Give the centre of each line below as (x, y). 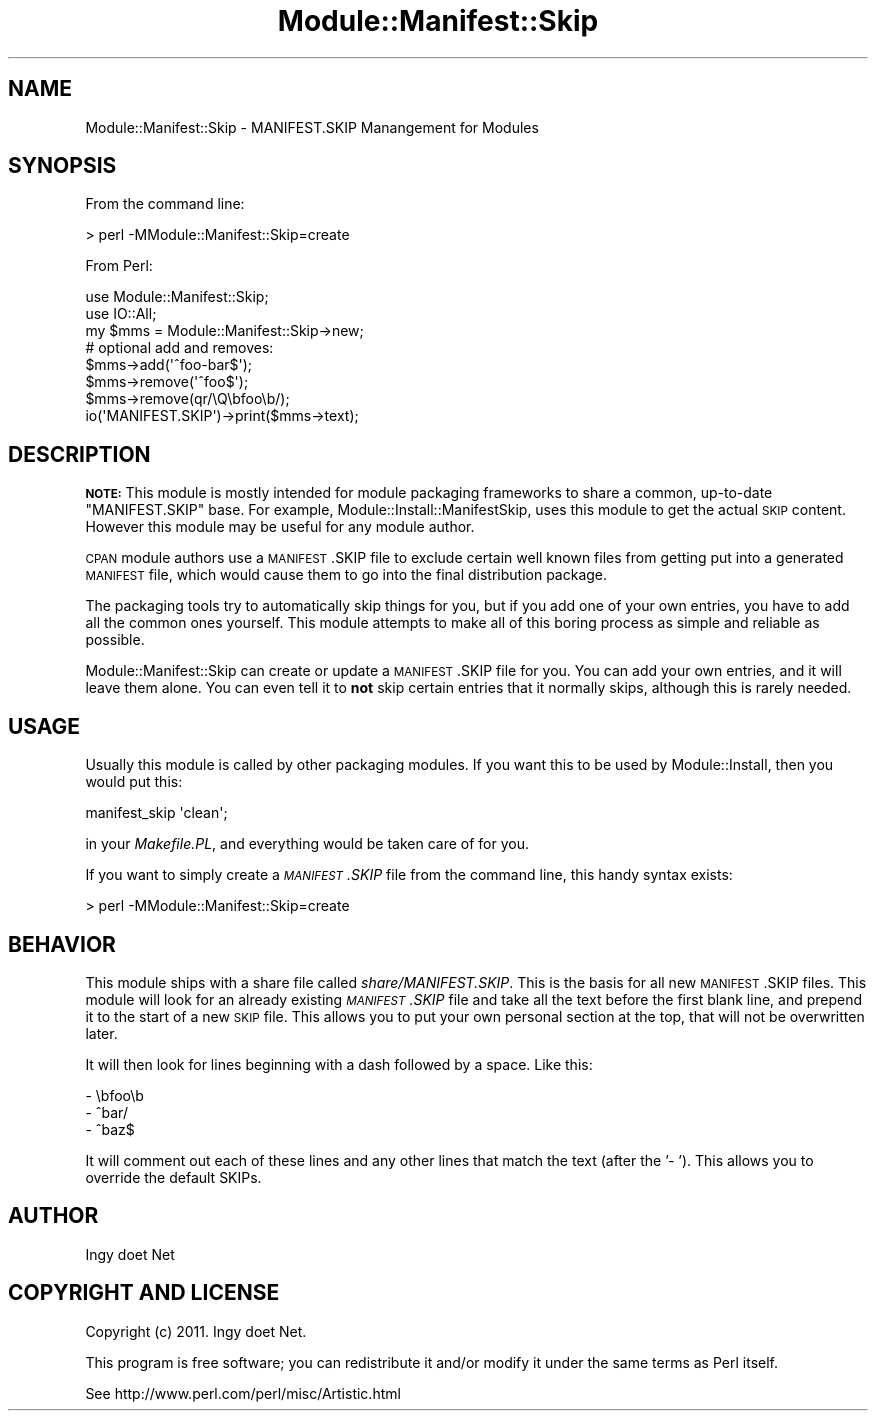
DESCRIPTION (79, 454)
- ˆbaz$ (110, 1129)
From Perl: (119, 266)
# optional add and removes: (179, 348)
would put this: (134, 782)
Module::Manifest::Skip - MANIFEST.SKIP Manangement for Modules (312, 127)
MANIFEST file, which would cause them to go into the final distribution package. (346, 575)
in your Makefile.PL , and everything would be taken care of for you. (307, 844)
